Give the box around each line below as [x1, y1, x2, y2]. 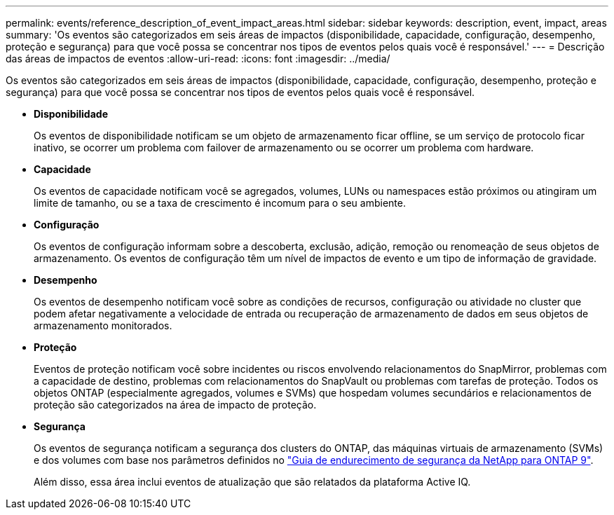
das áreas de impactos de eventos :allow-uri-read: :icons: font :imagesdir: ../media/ [6, 53, 390, 64]
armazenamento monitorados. [34, 320, 172, 331]
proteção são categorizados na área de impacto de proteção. [34, 399, 317, 411]
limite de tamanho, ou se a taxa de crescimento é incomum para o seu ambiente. [34, 197, 406, 209]
